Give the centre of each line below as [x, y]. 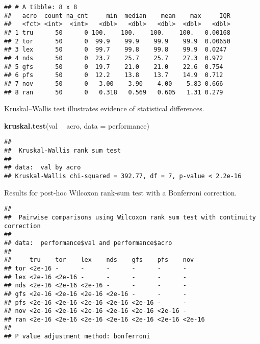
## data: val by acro [43, 168]
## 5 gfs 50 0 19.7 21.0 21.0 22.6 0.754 [114, 67]
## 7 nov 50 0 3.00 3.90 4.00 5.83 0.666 [114, 83]
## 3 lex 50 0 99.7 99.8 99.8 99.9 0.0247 [115, 50]
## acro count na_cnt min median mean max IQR [117, 16]
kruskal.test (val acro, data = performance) [77, 125]
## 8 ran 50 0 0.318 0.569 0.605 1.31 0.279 [114, 92]
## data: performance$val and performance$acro [88, 243]
